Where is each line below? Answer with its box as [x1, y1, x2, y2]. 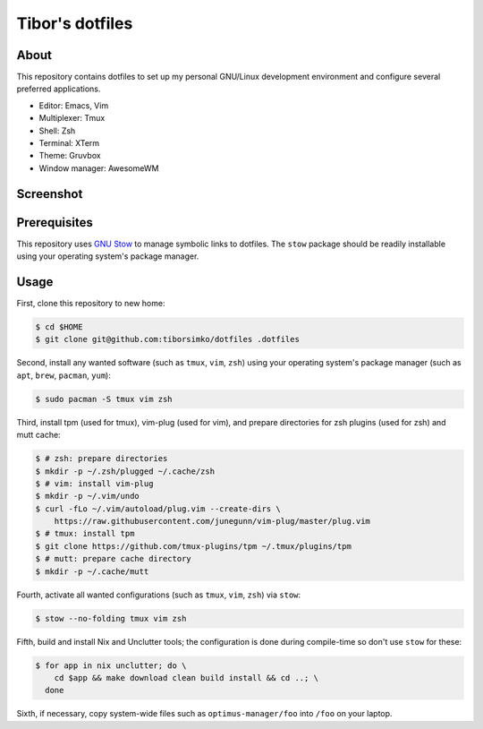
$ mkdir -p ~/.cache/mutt [35, 566, 149, 577]
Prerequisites [16, 215, 93, 230]
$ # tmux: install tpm [35, 528, 135, 539]
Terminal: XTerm [38, 138, 100, 149]
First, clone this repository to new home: [16, 298, 165, 309]
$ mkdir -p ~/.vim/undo [35, 491, 140, 502]
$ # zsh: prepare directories [35, 453, 168, 464]
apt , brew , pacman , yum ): [16, 370, 111, 381]
